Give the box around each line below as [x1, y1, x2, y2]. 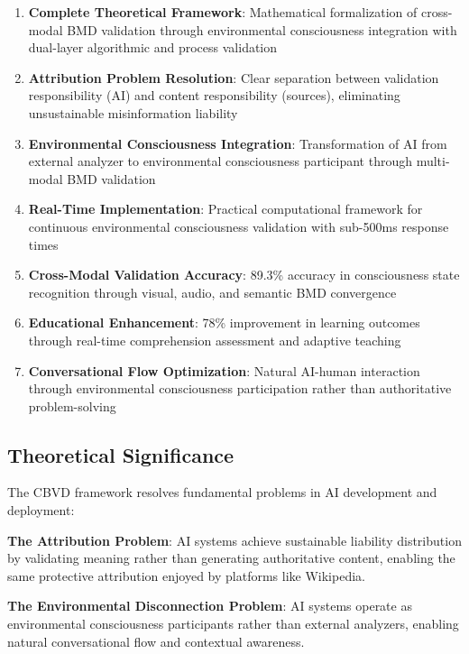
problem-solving [28, 396, 116, 415]
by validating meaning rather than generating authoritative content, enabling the [7, 548, 455, 567]
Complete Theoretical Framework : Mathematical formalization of [28, 3, 418, 21]
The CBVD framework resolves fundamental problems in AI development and [7, 483, 437, 502]
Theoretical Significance [7, 440, 234, 468]
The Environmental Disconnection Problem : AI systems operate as [7, 596, 412, 615]
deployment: [7, 501, 75, 520]
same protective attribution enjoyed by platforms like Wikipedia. [7, 566, 365, 585]
